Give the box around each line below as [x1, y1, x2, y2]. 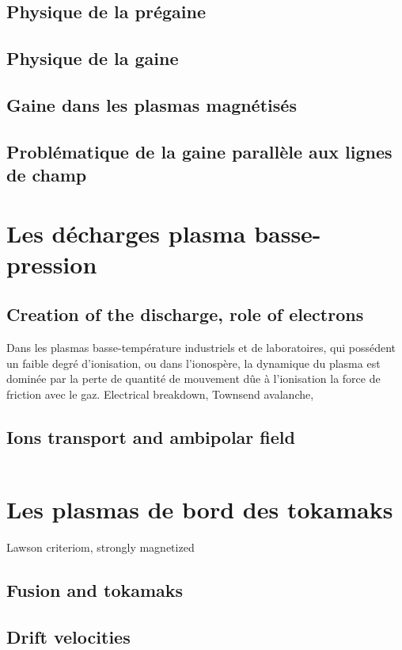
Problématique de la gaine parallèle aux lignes [6, 139, 393, 163]
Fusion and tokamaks [6, 577, 184, 602]
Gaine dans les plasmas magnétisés [6, 92, 297, 117]
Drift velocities [6, 624, 131, 648]
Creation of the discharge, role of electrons [6, 302, 364, 327]
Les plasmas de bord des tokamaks [6, 493, 393, 526]
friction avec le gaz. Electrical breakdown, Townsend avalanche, [6, 386, 314, 403]
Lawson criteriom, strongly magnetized [6, 538, 195, 555]
